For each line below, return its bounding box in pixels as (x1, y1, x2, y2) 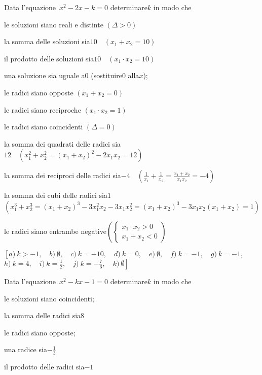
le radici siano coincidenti (4, 121, 83, 132)
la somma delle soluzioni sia (4, 36, 90, 47)
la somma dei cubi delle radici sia (4, 190, 107, 200)
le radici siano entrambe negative (4, 225, 106, 236)
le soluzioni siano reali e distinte (4, 19, 103, 29)
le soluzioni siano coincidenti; (4, 293, 94, 303)
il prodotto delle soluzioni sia (4, 53, 94, 63)
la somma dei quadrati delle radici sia (4, 138, 121, 149)
